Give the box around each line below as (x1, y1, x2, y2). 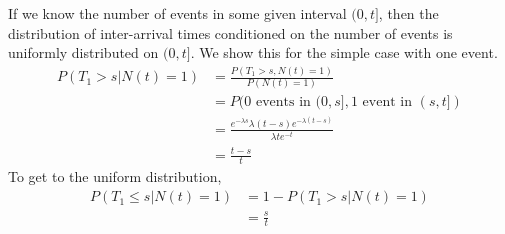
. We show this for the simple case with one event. (190, 42, 498, 63)
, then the (378, 3, 439, 23)
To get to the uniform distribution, (8, 166, 222, 187)
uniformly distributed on (8, 42, 159, 63)
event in (362, 95, 412, 110)
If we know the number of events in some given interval (8, 3, 347, 23)
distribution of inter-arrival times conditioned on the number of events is (8, 22, 453, 43)
